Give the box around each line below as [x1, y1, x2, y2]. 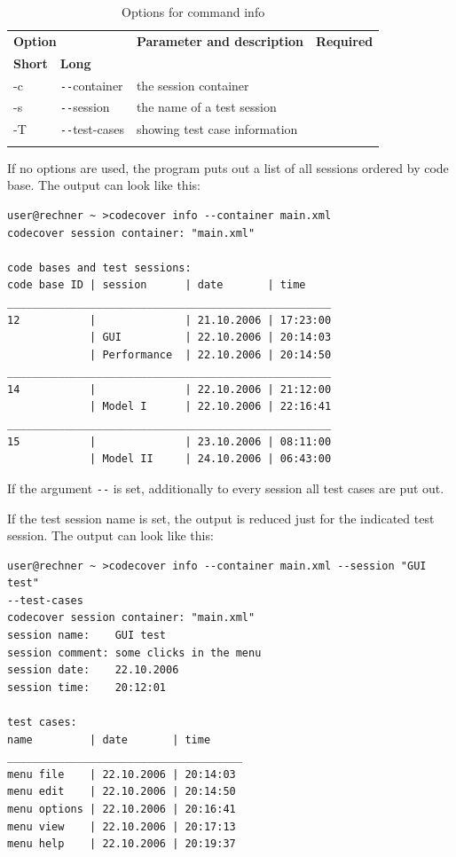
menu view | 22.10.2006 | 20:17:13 [7, 820, 236, 833]
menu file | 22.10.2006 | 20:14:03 [7, 767, 236, 781]
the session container [136, 75, 249, 94]
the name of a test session [136, 98, 277, 116]
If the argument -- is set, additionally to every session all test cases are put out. [7, 478, 444, 497]
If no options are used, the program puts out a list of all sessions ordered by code [7, 158, 449, 177]
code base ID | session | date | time [7, 279, 306, 292]
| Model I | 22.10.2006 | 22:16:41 [90, 400, 332, 413]
